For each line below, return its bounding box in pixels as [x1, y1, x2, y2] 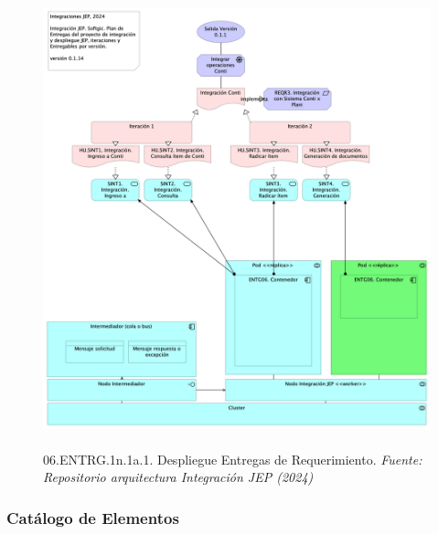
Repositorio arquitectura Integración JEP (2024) [43, 467, 314, 487]
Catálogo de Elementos [6, 506, 179, 529]
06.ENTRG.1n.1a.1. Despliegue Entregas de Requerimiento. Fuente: [43, 449, 422, 468]
